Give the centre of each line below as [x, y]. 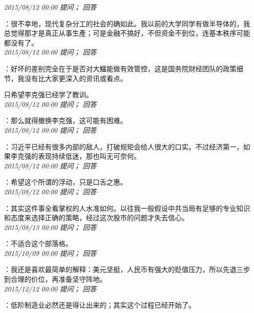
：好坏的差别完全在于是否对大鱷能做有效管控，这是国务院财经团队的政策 [120, 68]
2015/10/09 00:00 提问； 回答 [50, 253]
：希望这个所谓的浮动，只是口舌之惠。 [65, 182]
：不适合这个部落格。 [38, 243]
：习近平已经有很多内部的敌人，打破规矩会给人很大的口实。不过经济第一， [124, 146]
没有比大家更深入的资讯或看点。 [75, 78]
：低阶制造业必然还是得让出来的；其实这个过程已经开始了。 [100, 305]
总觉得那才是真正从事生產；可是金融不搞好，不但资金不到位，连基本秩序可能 [127, 33]
